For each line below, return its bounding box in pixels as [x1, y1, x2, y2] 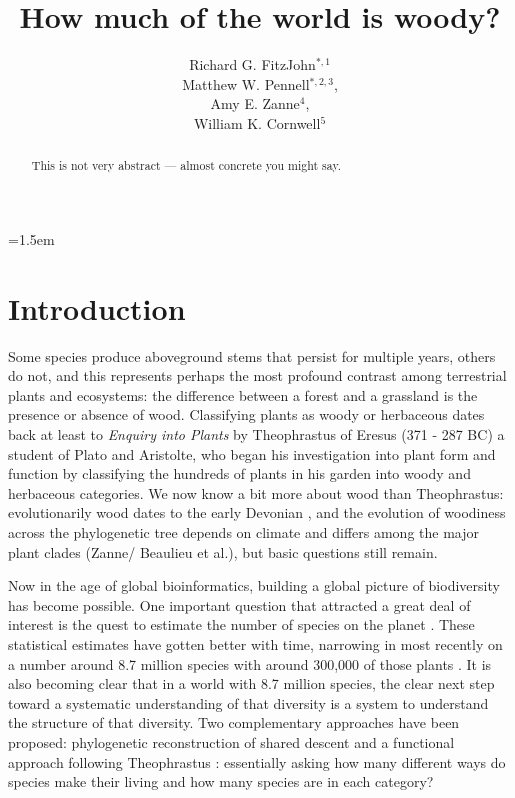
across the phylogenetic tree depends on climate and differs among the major [8, 522, 479, 543]
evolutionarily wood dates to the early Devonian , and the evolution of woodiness [8, 502, 506, 523]
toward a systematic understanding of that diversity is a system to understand [8, 692, 489, 713]
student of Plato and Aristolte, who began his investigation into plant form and [8, 443, 496, 464]
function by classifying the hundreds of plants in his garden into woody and [8, 463, 471, 484]
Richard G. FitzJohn [189, 54, 316, 75]
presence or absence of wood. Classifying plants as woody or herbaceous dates [8, 404, 485, 425]
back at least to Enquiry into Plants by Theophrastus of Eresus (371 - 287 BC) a [8, 424, 505, 445]
